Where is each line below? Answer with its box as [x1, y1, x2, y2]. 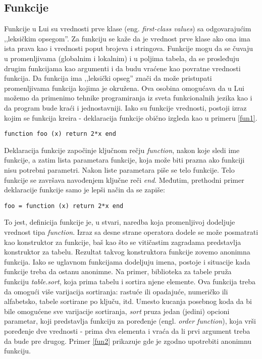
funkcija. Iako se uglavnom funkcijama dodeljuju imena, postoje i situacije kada [4, 256, 250, 267]
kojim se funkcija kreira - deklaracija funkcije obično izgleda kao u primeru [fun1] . [4, 112, 257, 123]
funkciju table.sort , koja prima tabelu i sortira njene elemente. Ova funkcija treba [4, 276, 256, 286]
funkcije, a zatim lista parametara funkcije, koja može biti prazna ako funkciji [4, 155, 245, 165]
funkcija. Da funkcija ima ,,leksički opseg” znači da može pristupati [4, 73, 212, 83]
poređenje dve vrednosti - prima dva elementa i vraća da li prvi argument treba [4, 325, 250, 336]
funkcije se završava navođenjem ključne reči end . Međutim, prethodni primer [4, 174, 244, 185]
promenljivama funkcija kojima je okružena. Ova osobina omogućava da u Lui [4, 82, 244, 93]
